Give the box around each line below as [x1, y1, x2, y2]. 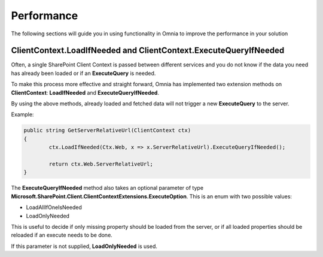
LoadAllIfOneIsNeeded [26, 204, 82, 211]
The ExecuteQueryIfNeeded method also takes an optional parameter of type [11, 185, 203, 192]
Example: [11, 111, 34, 118]
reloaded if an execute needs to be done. [11, 231, 113, 239]
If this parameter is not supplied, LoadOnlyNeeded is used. [11, 243, 158, 250]
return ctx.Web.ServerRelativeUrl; [48, 161, 154, 167]
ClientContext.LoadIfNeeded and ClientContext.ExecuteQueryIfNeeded [11, 46, 285, 56]
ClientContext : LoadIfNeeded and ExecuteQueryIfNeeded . [11, 89, 160, 96]
